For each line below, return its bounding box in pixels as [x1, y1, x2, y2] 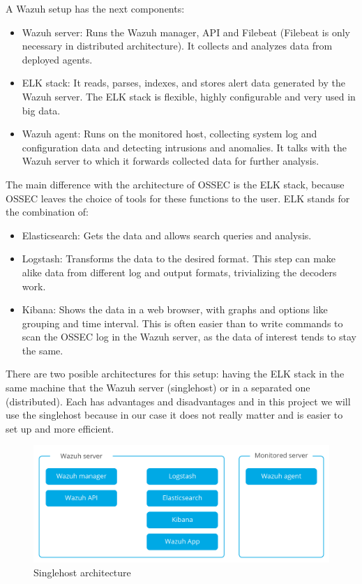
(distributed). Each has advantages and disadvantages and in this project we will [6, 394, 351, 408]
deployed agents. [22, 52, 93, 66]
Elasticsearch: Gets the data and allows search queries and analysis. [22, 227, 312, 242]
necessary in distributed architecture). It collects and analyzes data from [22, 38, 333, 53]
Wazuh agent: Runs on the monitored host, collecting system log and [22, 126, 317, 141]
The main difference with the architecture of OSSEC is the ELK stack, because [6, 177, 345, 191]
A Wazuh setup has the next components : [6, 1, 185, 15]
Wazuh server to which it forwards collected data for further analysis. [22, 154, 319, 168]
